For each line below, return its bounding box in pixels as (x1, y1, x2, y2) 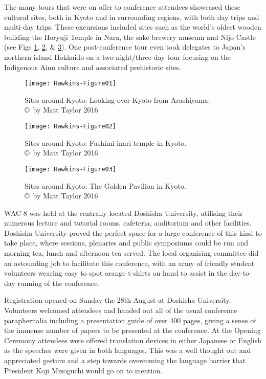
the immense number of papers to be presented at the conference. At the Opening (4, 325, 261, 336)
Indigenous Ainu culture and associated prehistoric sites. (4, 61, 181, 72)
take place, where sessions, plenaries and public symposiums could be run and (4, 237, 249, 248)
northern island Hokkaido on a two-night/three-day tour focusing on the (4, 51, 231, 62)
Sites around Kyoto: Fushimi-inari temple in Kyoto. (25, 137, 187, 148)
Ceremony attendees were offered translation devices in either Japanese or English (4, 335, 262, 345)
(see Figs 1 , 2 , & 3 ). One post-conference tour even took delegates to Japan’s (4, 41, 246, 52)
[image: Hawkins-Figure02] (25, 123, 116, 130)
